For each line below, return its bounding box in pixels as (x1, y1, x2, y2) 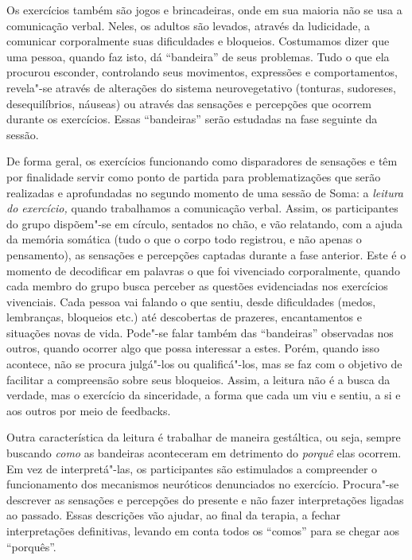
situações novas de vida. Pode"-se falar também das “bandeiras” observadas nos (6, 324, 394, 340)
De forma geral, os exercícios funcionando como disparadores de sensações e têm (6, 153, 398, 169)
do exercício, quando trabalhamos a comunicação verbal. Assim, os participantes (6, 200, 398, 216)
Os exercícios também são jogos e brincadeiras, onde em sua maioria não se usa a (6, 2, 402, 17)
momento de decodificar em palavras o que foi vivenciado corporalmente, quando (6, 262, 400, 278)
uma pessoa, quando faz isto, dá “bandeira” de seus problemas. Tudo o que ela (6, 48, 390, 64)
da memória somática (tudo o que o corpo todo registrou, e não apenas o (6, 231, 362, 247)
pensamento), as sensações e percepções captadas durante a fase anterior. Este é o (6, 246, 406, 262)
